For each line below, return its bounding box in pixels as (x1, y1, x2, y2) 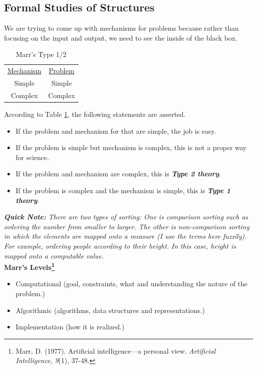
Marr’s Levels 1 (4, 261, 55, 272)
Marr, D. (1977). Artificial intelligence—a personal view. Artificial (15, 345, 216, 356)
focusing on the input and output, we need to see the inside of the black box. (4, 32, 237, 43)
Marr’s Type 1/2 (16, 49, 67, 59)
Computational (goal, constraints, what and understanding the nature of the (15, 278, 248, 289)
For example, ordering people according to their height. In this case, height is (4, 240, 236, 251)
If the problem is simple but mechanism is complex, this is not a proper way (15, 142, 247, 153)
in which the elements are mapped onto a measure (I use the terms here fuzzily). (4, 231, 247, 241)
